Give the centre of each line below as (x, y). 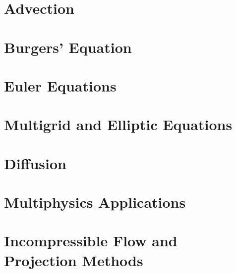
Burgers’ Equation (68, 47)
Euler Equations (60, 85)
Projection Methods (74, 260)
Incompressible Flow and (91, 241)
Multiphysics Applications (95, 202)
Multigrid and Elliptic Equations (118, 124)
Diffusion (35, 163)
